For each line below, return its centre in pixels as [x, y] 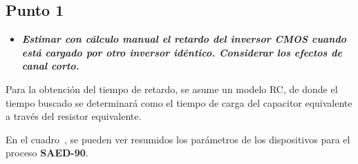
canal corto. [50, 66]
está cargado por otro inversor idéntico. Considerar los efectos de [182, 52]
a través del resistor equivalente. [74, 116]
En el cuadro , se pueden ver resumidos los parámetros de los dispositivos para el [178, 139]
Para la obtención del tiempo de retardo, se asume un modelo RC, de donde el [172, 89]
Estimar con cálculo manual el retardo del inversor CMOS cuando [184, 39]
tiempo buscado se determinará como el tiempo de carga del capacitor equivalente [179, 102]
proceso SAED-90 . [47, 153]
